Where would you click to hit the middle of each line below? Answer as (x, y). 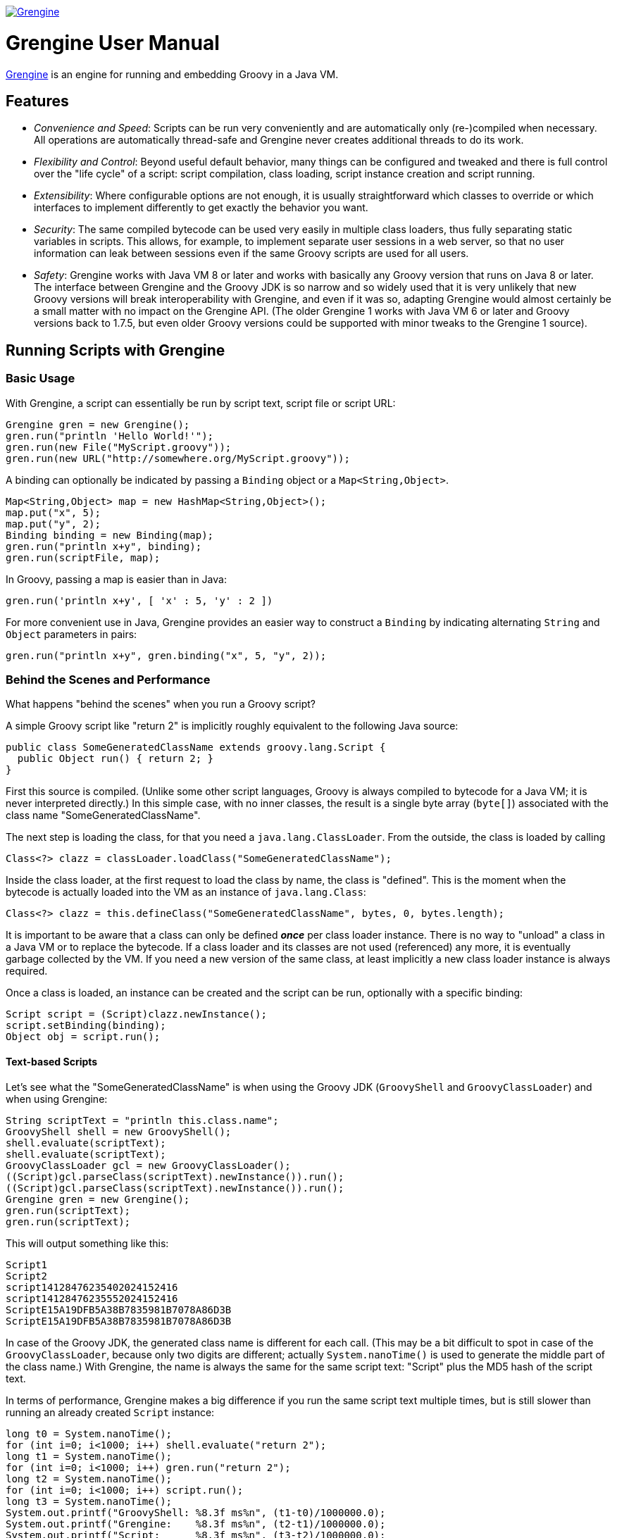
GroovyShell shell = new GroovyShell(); (119, 1131)
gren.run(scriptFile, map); (83, 557)
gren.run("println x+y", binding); (104, 546)
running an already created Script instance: (110, 1412)
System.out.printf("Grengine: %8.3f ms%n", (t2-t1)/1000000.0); (196, 1524)
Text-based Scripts (52, 1061)
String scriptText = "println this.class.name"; (142, 1120)
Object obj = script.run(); (83, 1037)
